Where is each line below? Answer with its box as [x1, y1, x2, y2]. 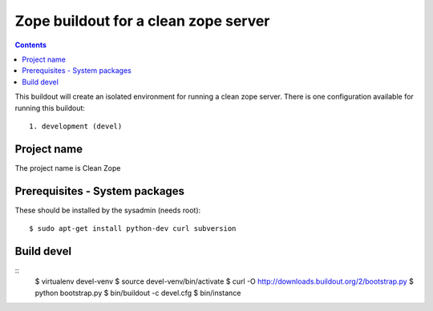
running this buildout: [14, 103, 86, 112]
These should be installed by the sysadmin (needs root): [14, 205, 201, 215]
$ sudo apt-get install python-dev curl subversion [29, 224, 237, 233]
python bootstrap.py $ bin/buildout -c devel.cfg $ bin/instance [34, 288, 241, 297]
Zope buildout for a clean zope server [14, 12, 270, 30]
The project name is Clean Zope [14, 163, 121, 172]
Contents [14, 40, 47, 50]
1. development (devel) [29, 121, 123, 131]
